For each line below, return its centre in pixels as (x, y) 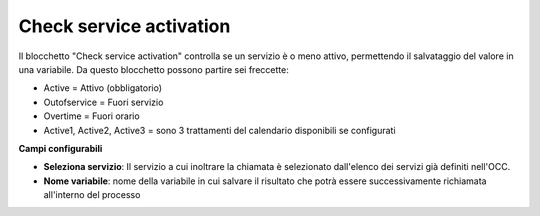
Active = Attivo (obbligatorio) (103, 88)
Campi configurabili (60, 148)
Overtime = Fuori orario (91, 116)
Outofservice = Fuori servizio (103, 102)
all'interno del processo (92, 195)
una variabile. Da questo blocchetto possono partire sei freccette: (153, 69)
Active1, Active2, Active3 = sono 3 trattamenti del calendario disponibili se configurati (219, 130)
